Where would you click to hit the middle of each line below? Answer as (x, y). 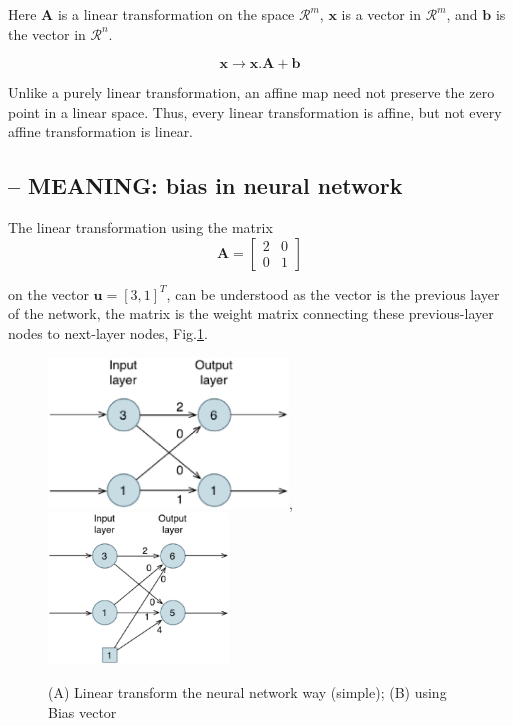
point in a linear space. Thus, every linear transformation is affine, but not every (255, 111)
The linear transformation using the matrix (140, 227)
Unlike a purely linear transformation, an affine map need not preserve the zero (251, 92)
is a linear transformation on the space (176, 14)
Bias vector (82, 711)
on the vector (48, 293)
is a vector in (381, 14)
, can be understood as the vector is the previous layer (333, 293)
